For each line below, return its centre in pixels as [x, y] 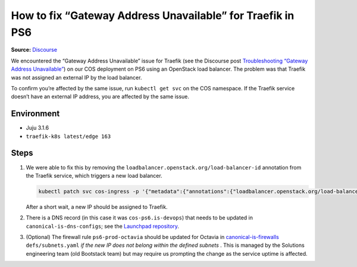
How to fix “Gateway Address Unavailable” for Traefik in [153, 15]
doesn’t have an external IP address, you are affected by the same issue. [100, 97]
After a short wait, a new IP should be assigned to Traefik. [97, 207]
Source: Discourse [34, 50]
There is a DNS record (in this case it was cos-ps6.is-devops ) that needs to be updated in [139, 218]
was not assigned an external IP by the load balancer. [76, 77]
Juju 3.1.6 [37, 128]
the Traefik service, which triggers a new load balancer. [94, 175]
